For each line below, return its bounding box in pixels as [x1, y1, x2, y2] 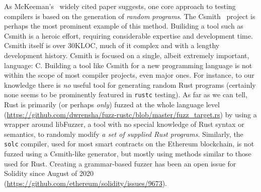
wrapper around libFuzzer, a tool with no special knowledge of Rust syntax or [4, 119, 244, 129]
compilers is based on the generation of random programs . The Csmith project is [4, 11, 255, 21]
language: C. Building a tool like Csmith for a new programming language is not [4, 60, 252, 70]
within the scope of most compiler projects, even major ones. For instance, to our [4, 70, 254, 80]
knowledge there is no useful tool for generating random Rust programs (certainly [4, 79, 256, 90]
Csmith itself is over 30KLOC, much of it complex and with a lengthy [4, 40, 220, 51]
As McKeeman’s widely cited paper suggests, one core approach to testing [4, 1, 236, 11]
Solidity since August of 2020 [4, 168, 94, 178]
